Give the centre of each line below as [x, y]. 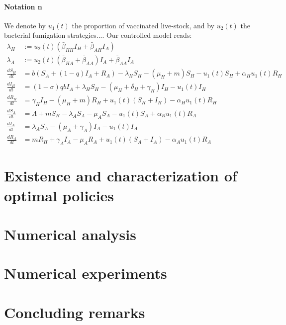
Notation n [23, 6]
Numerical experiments [86, 273]
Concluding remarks [75, 312]
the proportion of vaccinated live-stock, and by [143, 25]
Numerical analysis [70, 234]
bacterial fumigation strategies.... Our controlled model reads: [98, 35]
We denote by [25, 25]
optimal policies [59, 195]
